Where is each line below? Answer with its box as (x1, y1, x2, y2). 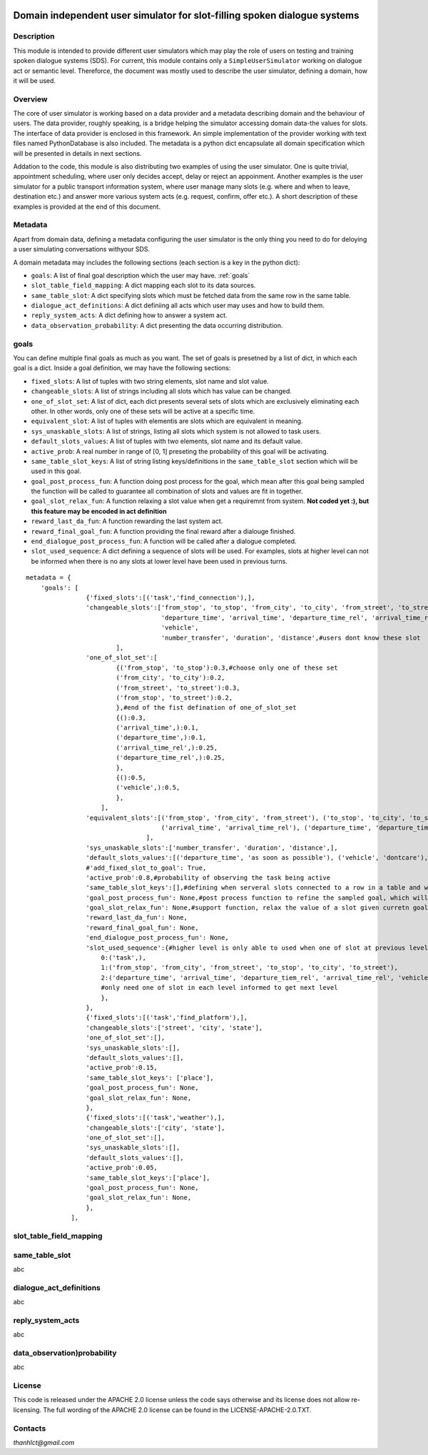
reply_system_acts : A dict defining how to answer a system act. (31, 311, 228, 319)
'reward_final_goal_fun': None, (86, 923, 199, 932)
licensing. (13, 1405, 42, 1414)
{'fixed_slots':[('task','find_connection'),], (86, 593, 256, 602)
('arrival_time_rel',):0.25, (116, 743, 218, 752)
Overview (13, 94, 48, 104)
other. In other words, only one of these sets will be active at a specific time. (31, 407, 255, 415)
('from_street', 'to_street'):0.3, (116, 683, 240, 692)
